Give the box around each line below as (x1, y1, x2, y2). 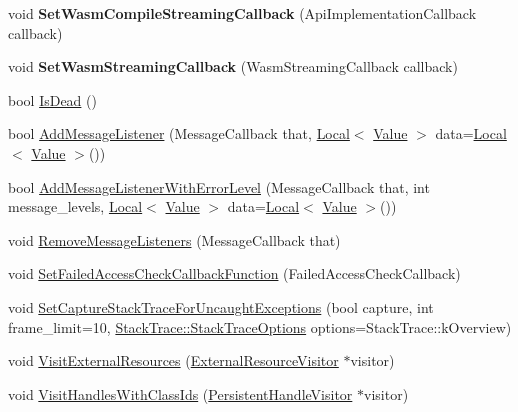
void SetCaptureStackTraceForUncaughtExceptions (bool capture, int (8, 296, 434, 317)
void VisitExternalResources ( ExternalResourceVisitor (8, 350, 339, 371)
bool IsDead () (8, 89, 97, 110)
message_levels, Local (8, 196, 143, 217)
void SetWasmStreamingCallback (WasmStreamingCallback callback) (8, 56, 458, 77)
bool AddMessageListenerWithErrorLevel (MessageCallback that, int (8, 176, 430, 197)
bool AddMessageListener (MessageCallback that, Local (8, 123, 350, 144)
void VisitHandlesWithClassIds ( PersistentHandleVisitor (8, 383, 353, 404)
